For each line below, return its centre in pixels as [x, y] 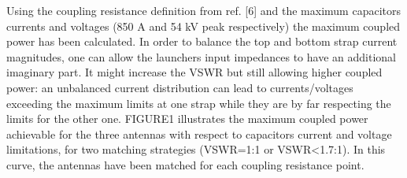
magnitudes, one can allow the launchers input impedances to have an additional [201, 56]
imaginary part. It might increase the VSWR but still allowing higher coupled [194, 72]
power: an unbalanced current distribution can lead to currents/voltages [180, 87]
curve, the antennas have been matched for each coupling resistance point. [185, 164]
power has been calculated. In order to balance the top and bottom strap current [202, 41]
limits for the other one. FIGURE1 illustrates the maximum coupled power [187, 119]
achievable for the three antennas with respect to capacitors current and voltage [199, 133]
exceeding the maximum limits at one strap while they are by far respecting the [199, 103]
